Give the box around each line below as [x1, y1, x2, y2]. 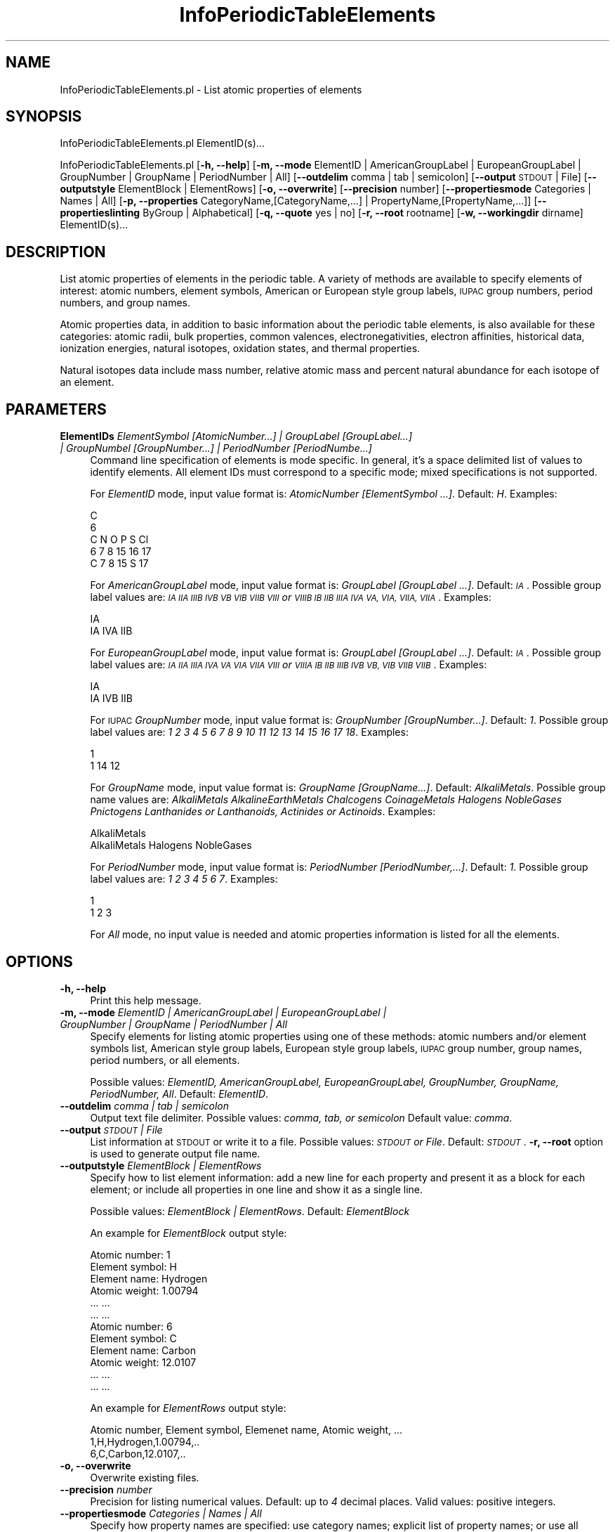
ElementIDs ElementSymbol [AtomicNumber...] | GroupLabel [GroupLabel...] [60, 430, 413, 443]
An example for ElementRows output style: [90, 1401, 286, 1414]
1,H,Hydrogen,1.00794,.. [90, 1435, 200, 1448]
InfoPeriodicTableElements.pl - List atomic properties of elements [60, 83, 362, 96]
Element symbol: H [90, 1260, 177, 1273]
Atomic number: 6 [90, 1320, 173, 1332]
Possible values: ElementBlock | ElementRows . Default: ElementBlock [90, 1205, 410, 1217]
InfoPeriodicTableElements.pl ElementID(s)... [60, 137, 265, 150]
